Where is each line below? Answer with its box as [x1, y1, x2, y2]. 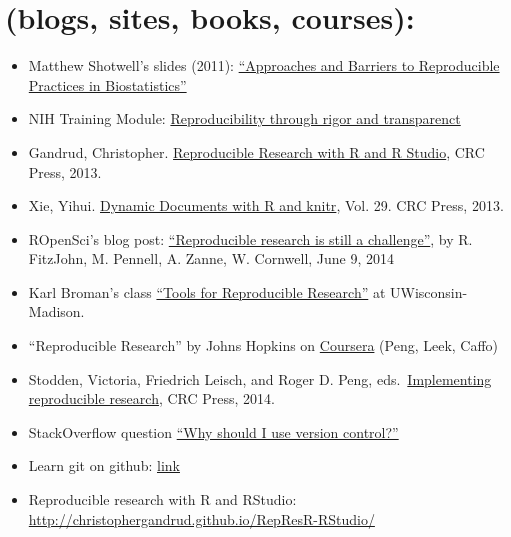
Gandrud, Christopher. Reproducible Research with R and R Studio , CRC [28, 141, 485, 162]
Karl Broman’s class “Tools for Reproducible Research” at [28, 281, 386, 302]
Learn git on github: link [28, 455, 180, 476]
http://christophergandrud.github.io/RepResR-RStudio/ [28, 508, 375, 529]
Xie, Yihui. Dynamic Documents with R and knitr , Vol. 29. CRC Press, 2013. [28, 195, 504, 216]
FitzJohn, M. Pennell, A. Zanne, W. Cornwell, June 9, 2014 [28, 248, 395, 269]
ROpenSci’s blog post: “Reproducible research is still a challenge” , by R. [28, 228, 473, 249]
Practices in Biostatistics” [28, 74, 187, 95]
